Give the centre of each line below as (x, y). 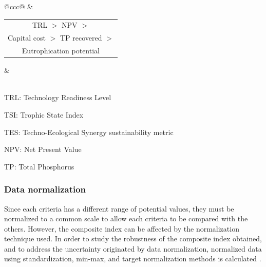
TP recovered (81, 38)
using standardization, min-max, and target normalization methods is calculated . (133, 259)
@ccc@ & (18, 6)
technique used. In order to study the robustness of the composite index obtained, (133, 239)
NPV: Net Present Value (43, 149)
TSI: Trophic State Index (44, 114)
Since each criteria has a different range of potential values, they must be (119, 208)
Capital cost (27, 38)
